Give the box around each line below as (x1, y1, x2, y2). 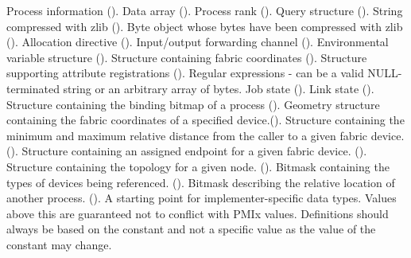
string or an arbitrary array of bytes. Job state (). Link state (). (63, 80, 374, 96)
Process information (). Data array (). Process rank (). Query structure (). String (6, 2, 403, 18)
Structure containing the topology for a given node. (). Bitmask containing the (6, 158, 390, 174)
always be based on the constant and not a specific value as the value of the (6, 221, 376, 237)
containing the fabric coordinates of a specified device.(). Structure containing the (6, 111, 405, 128)
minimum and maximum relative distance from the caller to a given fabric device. (6, 127, 405, 143)
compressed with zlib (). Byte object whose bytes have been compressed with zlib (6, 18, 403, 34)
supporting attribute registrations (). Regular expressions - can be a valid (6, 64, 364, 81)
